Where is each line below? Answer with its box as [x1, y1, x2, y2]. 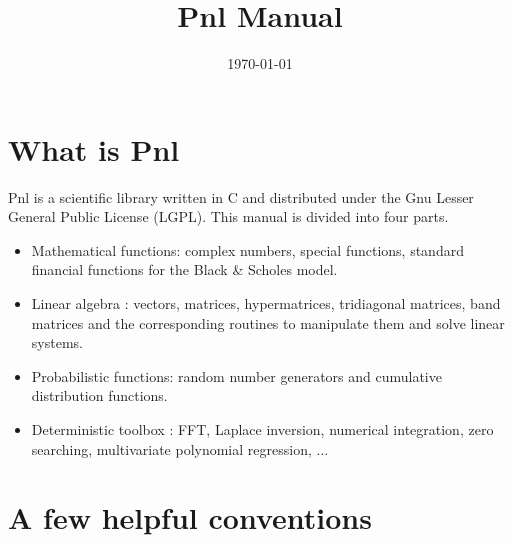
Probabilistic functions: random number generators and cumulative [31, 365, 442, 386]
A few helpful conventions [8, 497, 372, 538]
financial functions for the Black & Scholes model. [31, 259, 338, 280]
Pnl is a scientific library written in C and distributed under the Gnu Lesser [8, 186, 474, 207]
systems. [31, 332, 83, 353]
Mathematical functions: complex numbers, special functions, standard [31, 239, 464, 260]
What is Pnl [8, 128, 180, 169]
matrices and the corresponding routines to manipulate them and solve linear [31, 312, 505, 333]
